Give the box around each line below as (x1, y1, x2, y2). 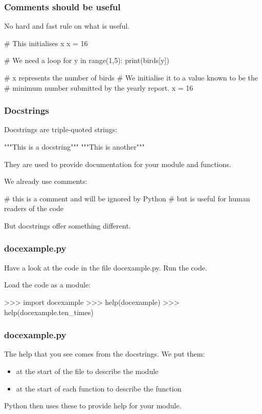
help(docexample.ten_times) (4, 306, 94, 317)
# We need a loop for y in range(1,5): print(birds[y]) (4, 55, 169, 66)
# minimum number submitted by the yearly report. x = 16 (4, 82, 193, 93)
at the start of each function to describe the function (16, 383, 182, 394)
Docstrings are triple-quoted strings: (4, 124, 118, 135)
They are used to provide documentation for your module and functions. (4, 158, 231, 169)
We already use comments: (4, 176, 88, 187)
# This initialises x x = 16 (4, 37, 88, 48)
